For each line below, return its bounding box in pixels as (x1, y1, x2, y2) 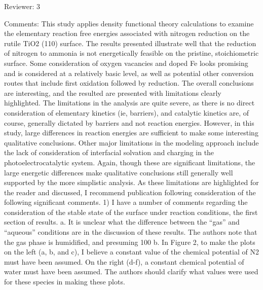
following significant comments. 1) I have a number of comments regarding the (4, 197, 248, 207)
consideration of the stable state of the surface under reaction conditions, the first (4, 206, 258, 217)
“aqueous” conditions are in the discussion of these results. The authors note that (4, 227, 257, 237)
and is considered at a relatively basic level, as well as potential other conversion (4, 67, 254, 78)
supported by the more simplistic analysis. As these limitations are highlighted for (4, 177, 259, 188)
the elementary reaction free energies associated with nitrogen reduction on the (4, 28, 250, 39)
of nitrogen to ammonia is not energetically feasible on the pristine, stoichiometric (4, 48, 259, 58)
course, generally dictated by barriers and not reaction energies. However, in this (4, 117, 254, 128)
